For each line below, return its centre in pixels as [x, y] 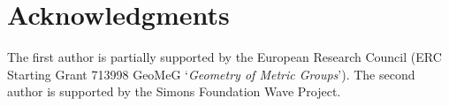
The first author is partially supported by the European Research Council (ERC [224, 57]
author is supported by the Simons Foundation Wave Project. [174, 91]
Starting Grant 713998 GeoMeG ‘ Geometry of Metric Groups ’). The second [211, 74]
